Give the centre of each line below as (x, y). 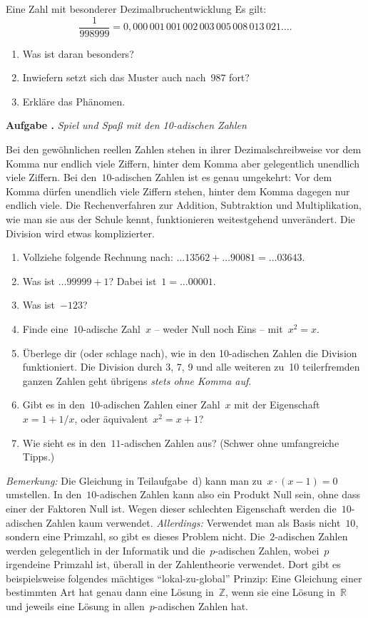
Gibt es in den (54, 405)
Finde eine (45, 328)
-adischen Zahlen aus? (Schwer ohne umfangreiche (230, 442)
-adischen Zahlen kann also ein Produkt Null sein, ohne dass (228, 494)
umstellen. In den (44, 494)
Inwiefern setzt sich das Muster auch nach (114, 77)
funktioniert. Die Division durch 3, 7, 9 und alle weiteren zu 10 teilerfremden (191, 367)
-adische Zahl (112, 328)
